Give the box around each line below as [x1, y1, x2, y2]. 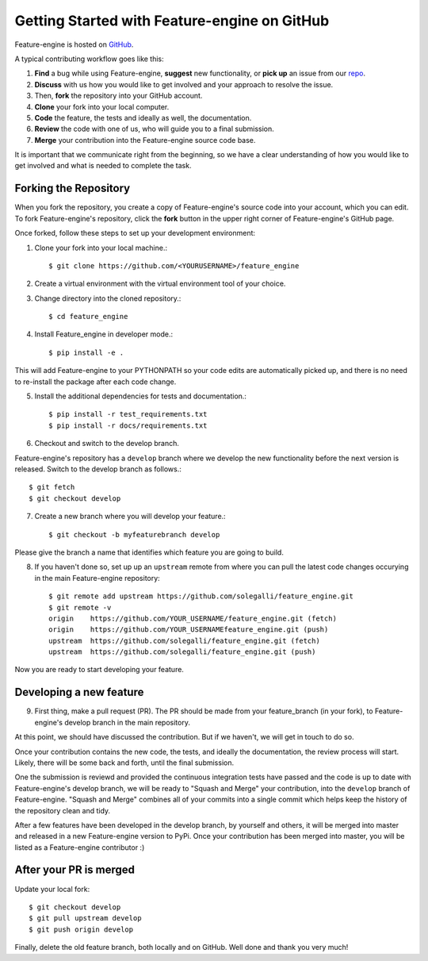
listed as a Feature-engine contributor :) [14, 842, 145, 852]
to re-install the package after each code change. [14, 377, 177, 386]
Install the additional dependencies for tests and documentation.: [34, 391, 247, 401]
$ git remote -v [48, 603, 112, 612]
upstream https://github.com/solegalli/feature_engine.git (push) [48, 648, 316, 656]
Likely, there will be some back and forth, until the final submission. [14, 758, 234, 767]
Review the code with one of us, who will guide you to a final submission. [34, 124, 275, 134]
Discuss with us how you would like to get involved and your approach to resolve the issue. [34, 79, 334, 89]
